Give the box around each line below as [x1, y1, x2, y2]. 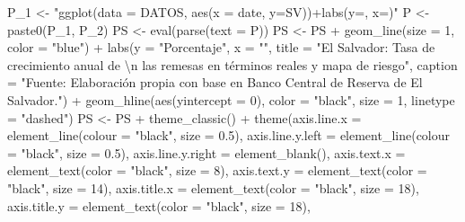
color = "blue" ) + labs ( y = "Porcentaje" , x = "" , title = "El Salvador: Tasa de [7, 38, 435, 57]
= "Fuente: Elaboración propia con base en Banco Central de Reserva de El [7, 73, 423, 92]
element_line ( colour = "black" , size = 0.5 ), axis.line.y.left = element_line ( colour [7, 126, 451, 145]
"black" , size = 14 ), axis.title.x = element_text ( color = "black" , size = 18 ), [7, 178, 419, 197]
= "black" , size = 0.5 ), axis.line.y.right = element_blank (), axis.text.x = [7, 143, 406, 162]
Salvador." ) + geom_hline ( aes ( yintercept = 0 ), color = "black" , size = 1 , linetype [7, 90, 455, 109]
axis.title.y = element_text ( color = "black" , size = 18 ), [7, 196, 311, 215]
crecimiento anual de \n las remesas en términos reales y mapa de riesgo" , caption [7, 55, 458, 74]
